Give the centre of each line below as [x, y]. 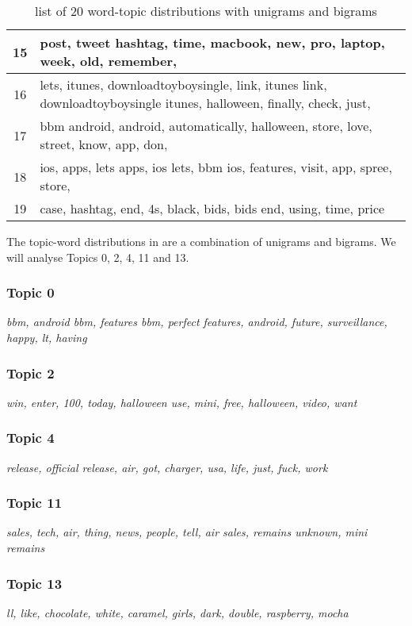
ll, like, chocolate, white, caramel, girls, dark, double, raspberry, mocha [177, 612]
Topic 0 [31, 292]
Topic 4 [31, 438]
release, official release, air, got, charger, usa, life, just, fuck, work [167, 467]
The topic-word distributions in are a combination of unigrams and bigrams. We [201, 241]
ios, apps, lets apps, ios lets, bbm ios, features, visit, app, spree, [216, 167]
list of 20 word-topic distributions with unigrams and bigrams [206, 11]
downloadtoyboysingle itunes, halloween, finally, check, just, [205, 103]
